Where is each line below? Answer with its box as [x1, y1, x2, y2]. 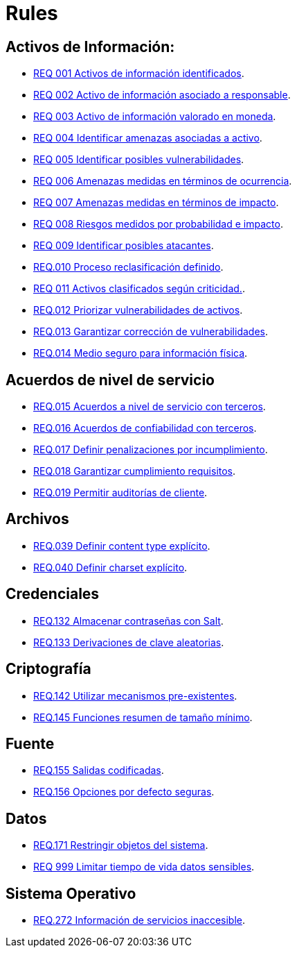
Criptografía [6, 660, 91, 678]
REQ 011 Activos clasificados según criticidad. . [33, 282, 245, 295]
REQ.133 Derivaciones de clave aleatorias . [33, 636, 224, 648]
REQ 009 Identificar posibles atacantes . [33, 239, 214, 252]
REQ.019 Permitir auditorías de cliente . [33, 487, 208, 499]
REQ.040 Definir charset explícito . [33, 561, 188, 573]
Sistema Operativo [6, 884, 136, 902]
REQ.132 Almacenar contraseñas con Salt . [33, 614, 224, 627]
